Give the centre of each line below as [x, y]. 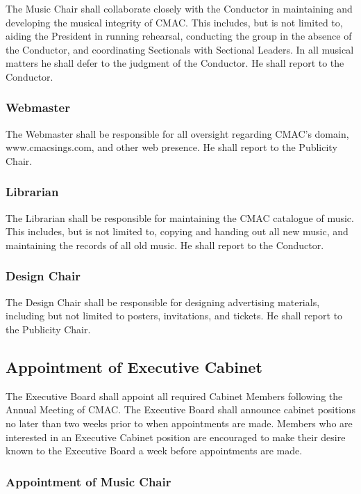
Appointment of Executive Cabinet [134, 366]
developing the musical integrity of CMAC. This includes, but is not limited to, [174, 22]
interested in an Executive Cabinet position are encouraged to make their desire [176, 437]
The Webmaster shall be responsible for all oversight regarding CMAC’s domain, [177, 133]
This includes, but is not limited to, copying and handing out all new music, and [177, 231]
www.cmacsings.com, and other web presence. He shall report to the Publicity [171, 147]
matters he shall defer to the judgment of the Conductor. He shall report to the [175, 63]
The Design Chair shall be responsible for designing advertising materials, [163, 302]
